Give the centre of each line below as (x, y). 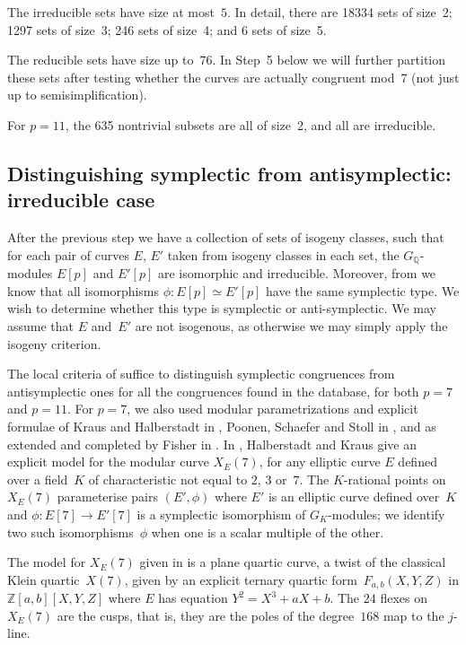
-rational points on (395, 479)
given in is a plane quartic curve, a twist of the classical (293, 562)
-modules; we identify (387, 514)
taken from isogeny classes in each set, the (283, 254)
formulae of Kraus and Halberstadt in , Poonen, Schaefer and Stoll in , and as (222, 426)
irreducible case (81, 200)
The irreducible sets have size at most (111, 12)
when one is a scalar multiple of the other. (268, 532)
